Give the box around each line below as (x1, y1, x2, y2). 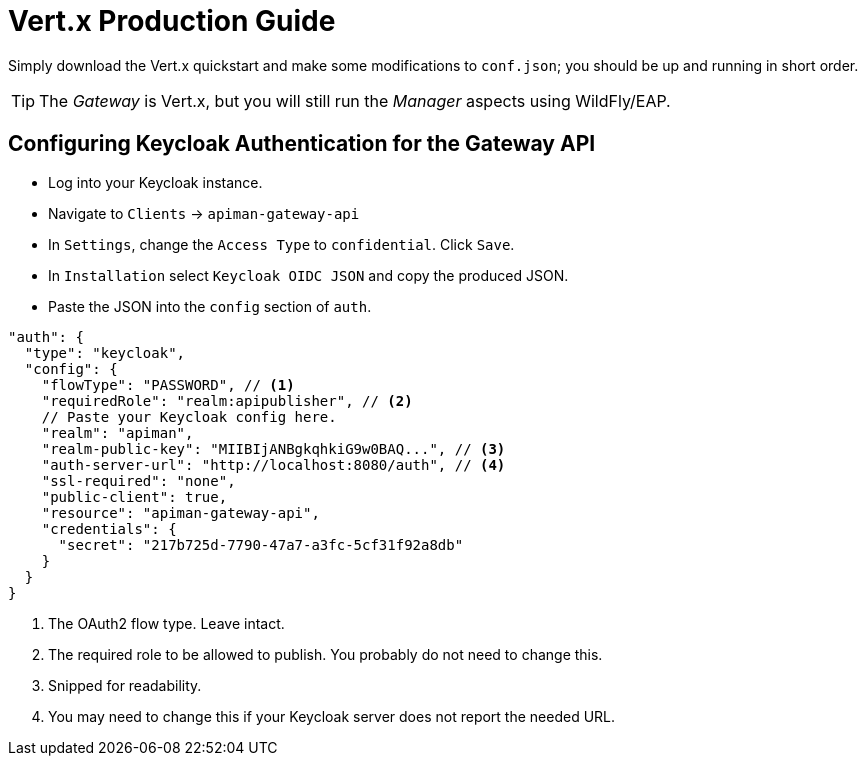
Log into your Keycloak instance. (48, 173, 263, 191)
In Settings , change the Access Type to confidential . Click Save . (48, 235, 515, 253)
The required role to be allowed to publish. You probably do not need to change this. (48, 645, 603, 663)
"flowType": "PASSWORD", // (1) (41, 376, 295, 393)
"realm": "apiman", (41, 424, 194, 441)
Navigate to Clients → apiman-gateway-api (48, 204, 360, 222)
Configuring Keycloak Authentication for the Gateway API (8, 131, 596, 157)
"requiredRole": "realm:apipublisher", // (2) (41, 392, 413, 409)
